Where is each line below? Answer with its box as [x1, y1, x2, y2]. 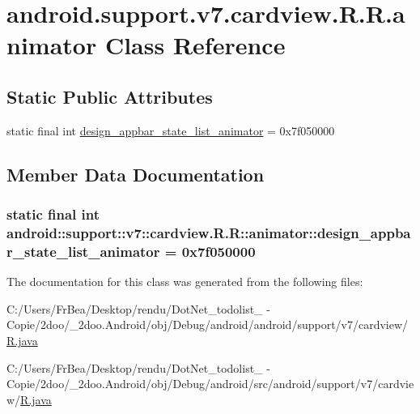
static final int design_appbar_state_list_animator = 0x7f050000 [6, 122, 335, 139]
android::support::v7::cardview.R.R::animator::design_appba [6, 222, 411, 242]
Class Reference [104, 28, 286, 62]
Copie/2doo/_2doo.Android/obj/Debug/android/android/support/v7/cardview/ [6, 316, 409, 333]
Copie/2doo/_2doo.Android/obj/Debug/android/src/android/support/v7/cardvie [6, 375, 414, 392]
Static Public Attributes [6, 83, 213, 109]
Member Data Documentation [6, 161, 265, 186]
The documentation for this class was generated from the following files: [6, 273, 363, 290]
